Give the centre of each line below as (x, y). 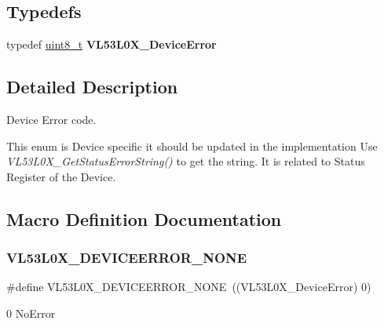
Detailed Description (92, 87)
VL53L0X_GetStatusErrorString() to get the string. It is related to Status (186, 161)
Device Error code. (51, 119)
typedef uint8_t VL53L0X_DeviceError (112, 44)
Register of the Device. (61, 176)
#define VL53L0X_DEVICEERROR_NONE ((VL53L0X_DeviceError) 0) (189, 287)
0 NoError (31, 313)
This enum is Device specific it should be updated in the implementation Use (192, 146)
